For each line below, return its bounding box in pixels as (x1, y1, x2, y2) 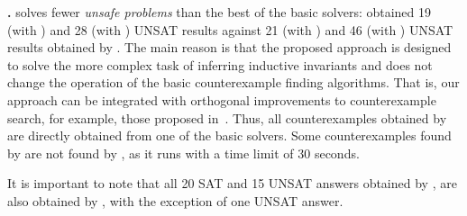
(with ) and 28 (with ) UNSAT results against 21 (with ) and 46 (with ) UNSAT (7, 20, 453, 39)
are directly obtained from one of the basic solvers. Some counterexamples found (7, 126, 452, 145)
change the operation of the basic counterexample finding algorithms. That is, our (7, 73, 460, 92)
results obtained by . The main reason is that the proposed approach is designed (7, 38, 452, 57)
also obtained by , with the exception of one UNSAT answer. (7, 191, 343, 210)
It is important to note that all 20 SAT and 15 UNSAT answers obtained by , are (7, 174, 457, 193)
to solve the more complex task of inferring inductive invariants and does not (7, 55, 433, 74)
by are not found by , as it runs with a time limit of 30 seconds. (7, 143, 360, 162)
